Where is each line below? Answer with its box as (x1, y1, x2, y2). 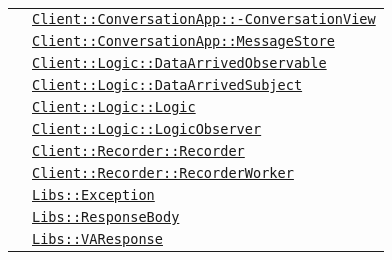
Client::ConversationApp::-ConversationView (32, 11, 376, 27)
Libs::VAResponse (32, 231, 163, 247)
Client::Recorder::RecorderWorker (32, 165, 294, 181)
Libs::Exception (32, 187, 155, 203)
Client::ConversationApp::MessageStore (32, 33, 335, 49)
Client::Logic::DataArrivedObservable (32, 55, 327, 71)
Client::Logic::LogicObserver (32, 121, 262, 137)
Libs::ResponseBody (32, 209, 180, 225)
